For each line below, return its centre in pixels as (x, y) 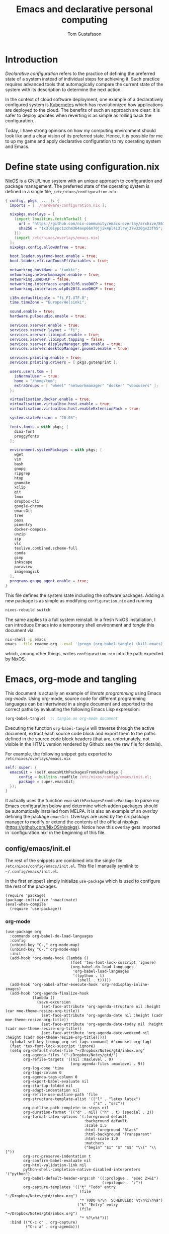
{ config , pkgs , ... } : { (32, 201)
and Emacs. (17, 146)
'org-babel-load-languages (101, 972)
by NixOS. (16, 659)
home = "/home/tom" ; (36, 381)
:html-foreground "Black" (111, 1130)
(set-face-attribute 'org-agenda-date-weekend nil (95, 1033)
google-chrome (29, 506)
